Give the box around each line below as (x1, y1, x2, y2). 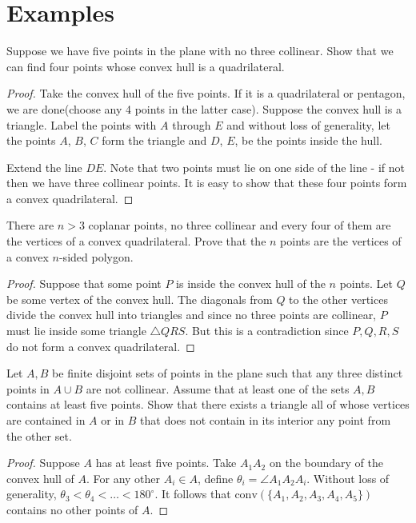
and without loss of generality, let (226, 116, 390, 133)
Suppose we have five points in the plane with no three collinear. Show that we (6, 42, 394, 59)
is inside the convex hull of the (176, 275, 326, 292)
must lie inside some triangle (6, 322, 146, 339)
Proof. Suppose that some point (6, 275, 162, 292)
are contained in (6, 412, 86, 428)
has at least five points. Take (95, 454, 237, 471)
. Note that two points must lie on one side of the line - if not (103, 158, 405, 175)
